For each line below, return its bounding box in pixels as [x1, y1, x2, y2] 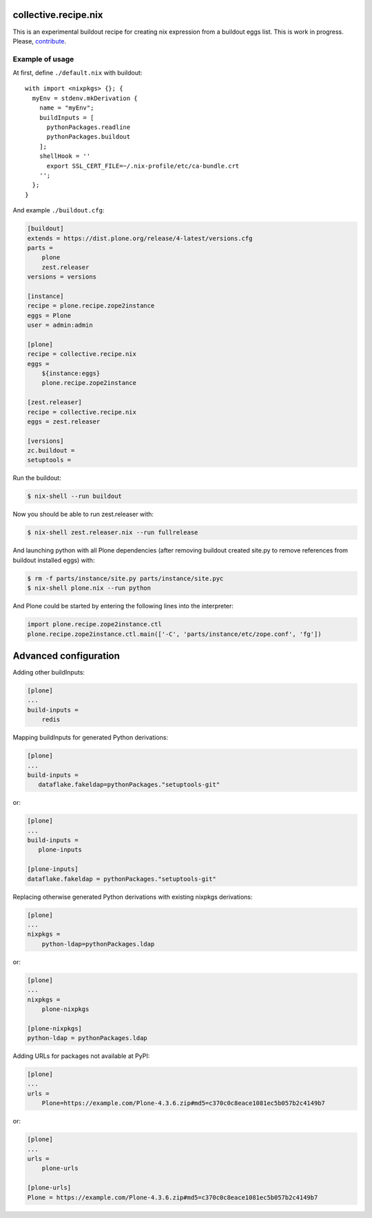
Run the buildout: [12, 474, 61, 482]
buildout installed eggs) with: [12, 556, 95, 564]
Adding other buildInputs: [12, 668, 85, 677]
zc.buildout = [27, 447, 75, 455]
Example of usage [12, 54, 74, 63]
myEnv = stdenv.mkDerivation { [32, 94, 138, 102]
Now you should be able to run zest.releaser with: [12, 510, 154, 519]
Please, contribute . [12, 37, 67, 45]
